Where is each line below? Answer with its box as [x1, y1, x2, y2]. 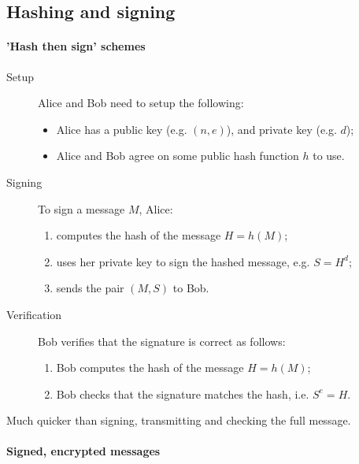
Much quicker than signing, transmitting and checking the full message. [6, 412, 351, 429]
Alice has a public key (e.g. [56, 121, 187, 137]
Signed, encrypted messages [6, 443, 161, 459]
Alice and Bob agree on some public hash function [56, 147, 299, 164]
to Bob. [172, 280, 209, 296]
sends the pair [56, 280, 124, 296]
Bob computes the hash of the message [56, 359, 244, 376]
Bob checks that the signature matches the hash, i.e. [56, 385, 309, 402]
